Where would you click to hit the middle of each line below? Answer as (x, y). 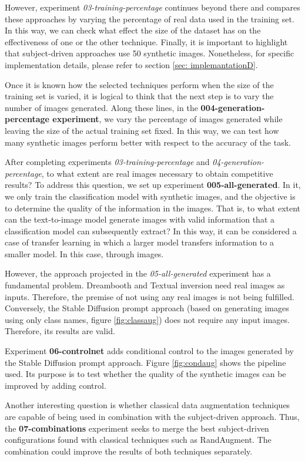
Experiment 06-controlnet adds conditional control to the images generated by (149, 351)
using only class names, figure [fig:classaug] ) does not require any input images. (147, 319)
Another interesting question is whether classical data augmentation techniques (148, 405)
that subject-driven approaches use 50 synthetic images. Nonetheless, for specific (150, 53)
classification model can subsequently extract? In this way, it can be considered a (151, 230)
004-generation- (233, 107)
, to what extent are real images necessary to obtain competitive (157, 173)
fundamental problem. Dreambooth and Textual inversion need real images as (145, 285)
